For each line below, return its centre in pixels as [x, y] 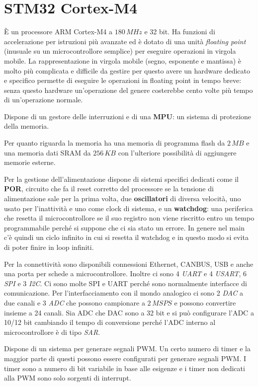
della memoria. [27, 126]
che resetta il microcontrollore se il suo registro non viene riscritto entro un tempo [129, 218]
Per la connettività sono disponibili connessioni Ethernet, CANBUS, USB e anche [129, 264]
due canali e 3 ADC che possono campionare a [75, 302]
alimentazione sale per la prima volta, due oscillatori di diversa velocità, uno [123, 198]
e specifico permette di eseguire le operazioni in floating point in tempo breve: [123, 80]
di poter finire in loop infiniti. [49, 247]
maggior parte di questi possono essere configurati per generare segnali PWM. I [125, 358]
